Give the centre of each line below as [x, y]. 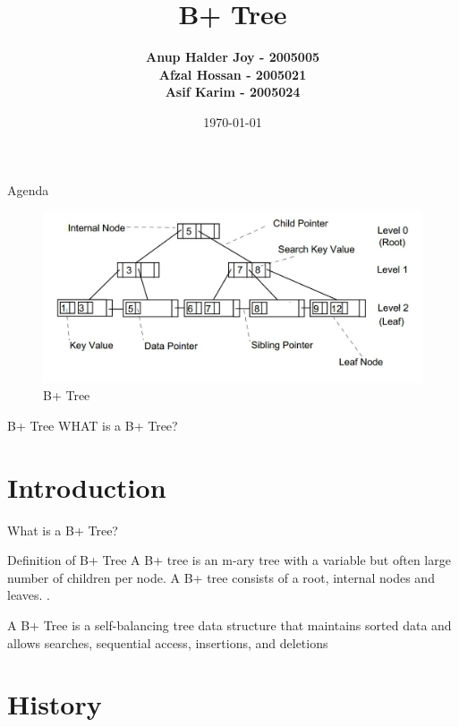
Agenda [28, 189]
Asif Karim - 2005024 [233, 92]
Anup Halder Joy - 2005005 [233, 57]
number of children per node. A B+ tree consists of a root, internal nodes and [221, 577]
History [55, 704]
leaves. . [29, 595]
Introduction [87, 487]
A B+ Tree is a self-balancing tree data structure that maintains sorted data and [229, 625]
